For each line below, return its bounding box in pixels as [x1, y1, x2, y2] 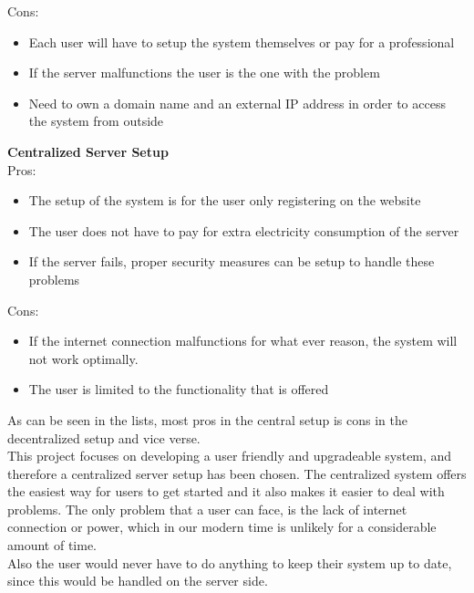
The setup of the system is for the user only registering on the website [28, 191, 421, 210]
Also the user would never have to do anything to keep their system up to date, [7, 553, 452, 572]
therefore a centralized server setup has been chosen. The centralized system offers [7, 463, 467, 483]
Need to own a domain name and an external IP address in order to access [28, 93, 446, 112]
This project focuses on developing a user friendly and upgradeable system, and [7, 446, 452, 465]
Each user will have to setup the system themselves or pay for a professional [28, 32, 455, 51]
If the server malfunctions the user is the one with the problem [28, 63, 380, 82]
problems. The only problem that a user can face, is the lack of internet [7, 499, 407, 518]
